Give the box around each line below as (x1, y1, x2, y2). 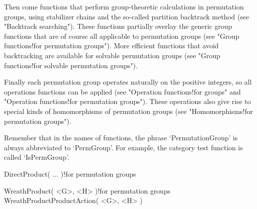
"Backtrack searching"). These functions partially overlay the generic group (4, 21, 232, 31)
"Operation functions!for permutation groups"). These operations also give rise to (4, 96, 251, 106)
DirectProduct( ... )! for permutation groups (4, 168, 136, 179)
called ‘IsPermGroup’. (4, 152, 70, 162)
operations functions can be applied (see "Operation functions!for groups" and (4, 86, 241, 97)
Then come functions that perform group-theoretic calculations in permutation (4, 1, 244, 11)
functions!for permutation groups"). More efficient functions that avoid (4, 40, 219, 51)
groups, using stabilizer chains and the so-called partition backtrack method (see (4, 11, 249, 21)
